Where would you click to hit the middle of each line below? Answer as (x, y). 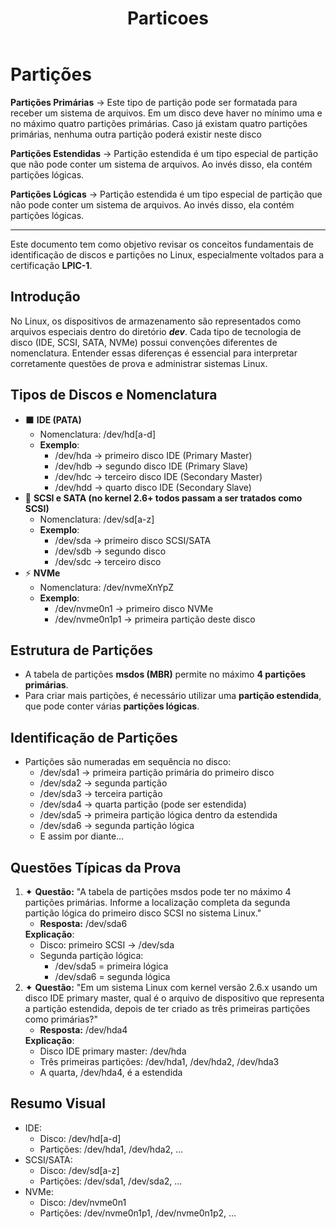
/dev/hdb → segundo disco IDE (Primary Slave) (151, 466)
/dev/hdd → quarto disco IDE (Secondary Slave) (153, 487)
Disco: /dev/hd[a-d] (80, 1138)
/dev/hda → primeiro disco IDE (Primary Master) (153, 455)
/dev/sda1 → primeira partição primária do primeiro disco (157, 773)
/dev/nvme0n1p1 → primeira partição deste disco (155, 619)
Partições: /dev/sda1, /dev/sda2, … (111, 1181)
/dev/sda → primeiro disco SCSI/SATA (133, 540)
